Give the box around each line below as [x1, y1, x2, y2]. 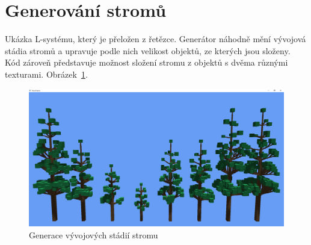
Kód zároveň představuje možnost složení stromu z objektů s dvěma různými [5, 56, 288, 69]
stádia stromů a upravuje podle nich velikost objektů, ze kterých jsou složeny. [5, 44, 291, 57]
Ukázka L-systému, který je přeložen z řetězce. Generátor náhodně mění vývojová [5, 33, 306, 45]
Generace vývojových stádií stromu [29, 229, 158, 241]
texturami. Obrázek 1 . [5, 67, 88, 80]
